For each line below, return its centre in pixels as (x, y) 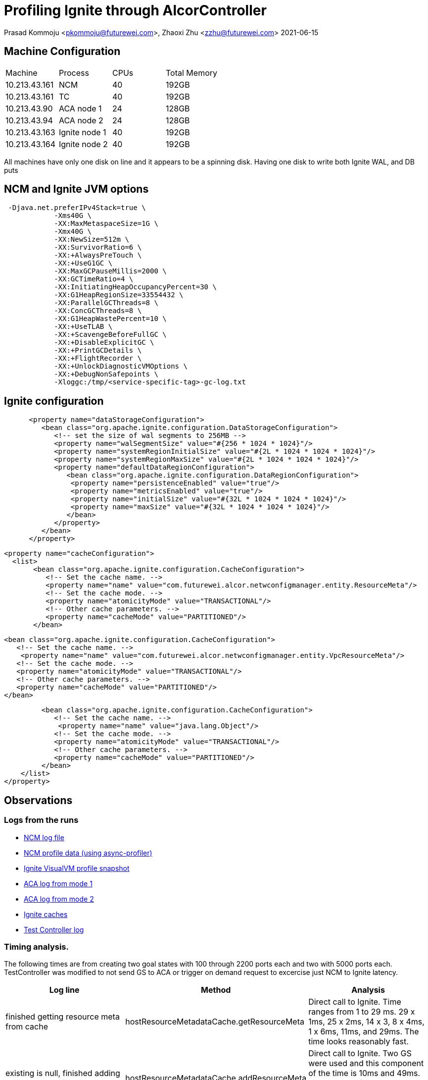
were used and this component (366, 1063)
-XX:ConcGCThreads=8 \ (98, 311)
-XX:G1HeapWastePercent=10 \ (110, 319)
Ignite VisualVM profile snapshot (77, 868)
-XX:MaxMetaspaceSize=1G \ (106, 224)
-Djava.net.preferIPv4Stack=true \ (77, 208)
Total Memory (191, 73)
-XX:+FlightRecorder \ (98, 358)
